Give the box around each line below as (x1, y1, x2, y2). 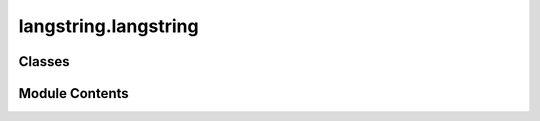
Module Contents (18, 85, 129, 102)
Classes (18, 53, 70, 70)
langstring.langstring (18, 15, 199, 37)
